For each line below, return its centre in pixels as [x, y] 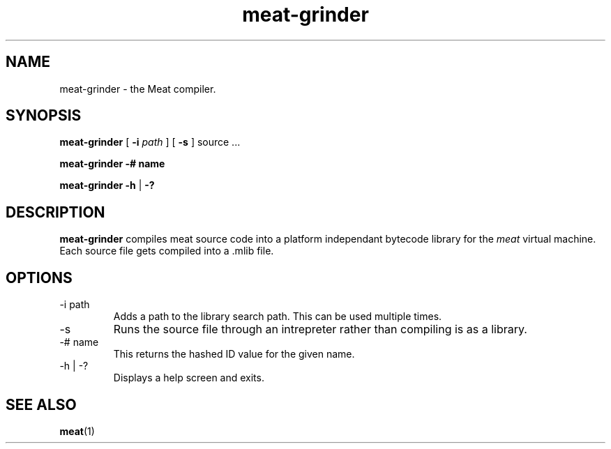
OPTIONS [39, 277]
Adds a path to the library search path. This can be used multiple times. [278, 317]
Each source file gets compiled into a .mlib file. [167, 251]
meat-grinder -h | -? [107, 185]
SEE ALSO [41, 404]
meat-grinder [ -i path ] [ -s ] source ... [150, 142]
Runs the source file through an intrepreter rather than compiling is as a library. [320, 329]
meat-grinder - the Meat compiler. [138, 89]
